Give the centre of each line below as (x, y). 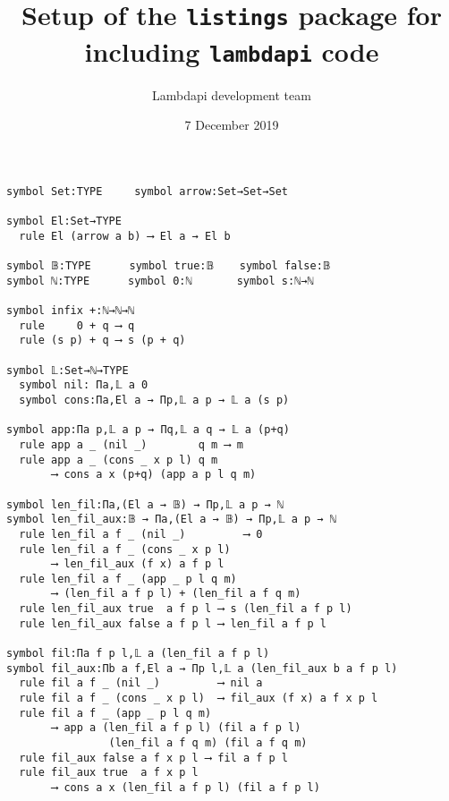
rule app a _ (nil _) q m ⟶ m (131, 444)
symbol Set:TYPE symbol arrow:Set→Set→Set (147, 191)
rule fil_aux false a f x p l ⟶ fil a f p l (153, 758)
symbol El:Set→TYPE (64, 222)
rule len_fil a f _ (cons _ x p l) (125, 549)
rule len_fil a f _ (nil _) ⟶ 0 (141, 534)
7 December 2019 (232, 125)
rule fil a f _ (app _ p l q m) (115, 713)
